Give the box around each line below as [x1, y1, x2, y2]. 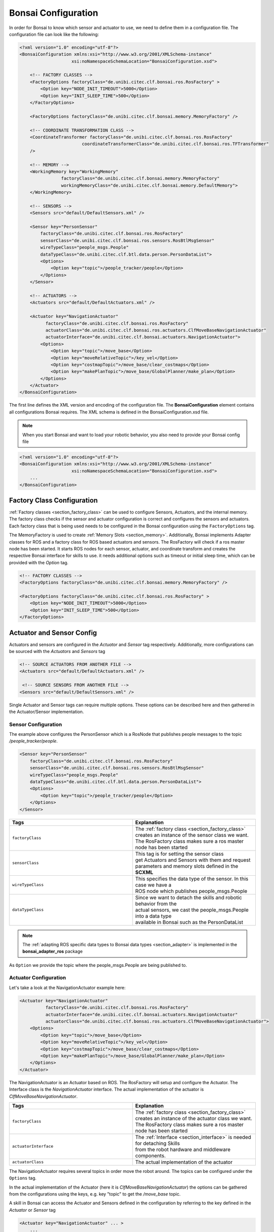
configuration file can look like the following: [9, 31, 99, 37]
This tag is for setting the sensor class [135, 850, 224, 857]
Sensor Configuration [9, 721, 62, 728]
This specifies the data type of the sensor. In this [135, 875, 248, 882]
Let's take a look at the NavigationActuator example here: [9, 985, 126, 991]
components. [135, 1152, 166, 1159]
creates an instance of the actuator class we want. [135, 1115, 252, 1122]
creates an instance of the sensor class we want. [135, 831, 249, 838]
